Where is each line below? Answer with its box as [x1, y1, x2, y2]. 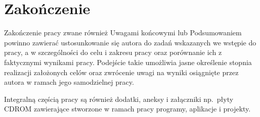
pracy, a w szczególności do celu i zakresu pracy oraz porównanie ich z [4, 47, 222, 57]
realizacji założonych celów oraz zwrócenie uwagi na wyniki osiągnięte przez [4, 67, 239, 77]
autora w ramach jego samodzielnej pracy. [4, 77, 134, 87]
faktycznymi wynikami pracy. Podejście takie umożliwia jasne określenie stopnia [4, 56, 252, 67]
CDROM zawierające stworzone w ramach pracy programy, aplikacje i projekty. [4, 103, 251, 114]
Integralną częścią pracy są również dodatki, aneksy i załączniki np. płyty [4, 93, 234, 104]
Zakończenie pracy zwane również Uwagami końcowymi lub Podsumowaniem [4, 27, 242, 38]
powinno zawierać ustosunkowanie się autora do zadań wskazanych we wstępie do [4, 37, 256, 47]
